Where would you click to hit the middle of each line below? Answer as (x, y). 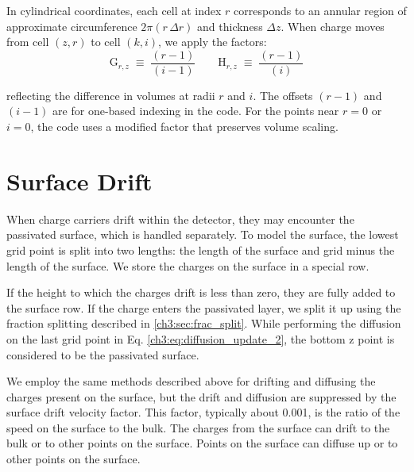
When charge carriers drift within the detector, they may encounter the (180, 219)
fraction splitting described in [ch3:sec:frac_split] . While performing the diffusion (204, 323)
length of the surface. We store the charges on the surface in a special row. (188, 265)
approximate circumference (72, 26)
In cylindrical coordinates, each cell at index (114, 10)
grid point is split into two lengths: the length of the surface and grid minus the (201, 249)
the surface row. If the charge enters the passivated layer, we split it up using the (204, 307)
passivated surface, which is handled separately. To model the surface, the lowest (203, 234)
